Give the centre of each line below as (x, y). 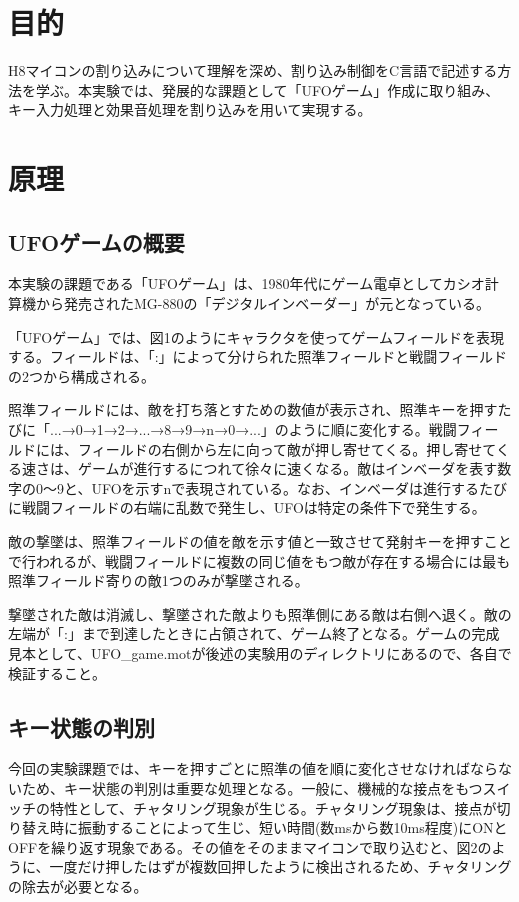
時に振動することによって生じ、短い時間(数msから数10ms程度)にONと (278, 827)
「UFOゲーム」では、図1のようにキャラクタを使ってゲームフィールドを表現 (256, 336)
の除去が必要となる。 (78, 885)
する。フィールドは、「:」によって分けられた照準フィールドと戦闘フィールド (257, 356)
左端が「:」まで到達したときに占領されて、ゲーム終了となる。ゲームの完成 (254, 633)
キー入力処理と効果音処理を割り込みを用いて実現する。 (190, 109)
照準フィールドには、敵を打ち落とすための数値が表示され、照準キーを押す (253, 409)
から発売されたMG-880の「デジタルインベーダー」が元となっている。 (263, 303)
